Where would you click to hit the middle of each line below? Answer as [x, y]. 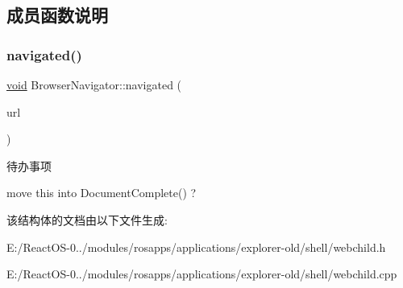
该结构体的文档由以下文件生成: [87, 219]
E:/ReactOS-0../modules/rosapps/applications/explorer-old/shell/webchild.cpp [202, 274]
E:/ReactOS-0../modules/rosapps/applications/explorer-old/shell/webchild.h [196, 247]
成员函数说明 [57, 15]
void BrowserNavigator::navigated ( [94, 84]
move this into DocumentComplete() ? [102, 193]
